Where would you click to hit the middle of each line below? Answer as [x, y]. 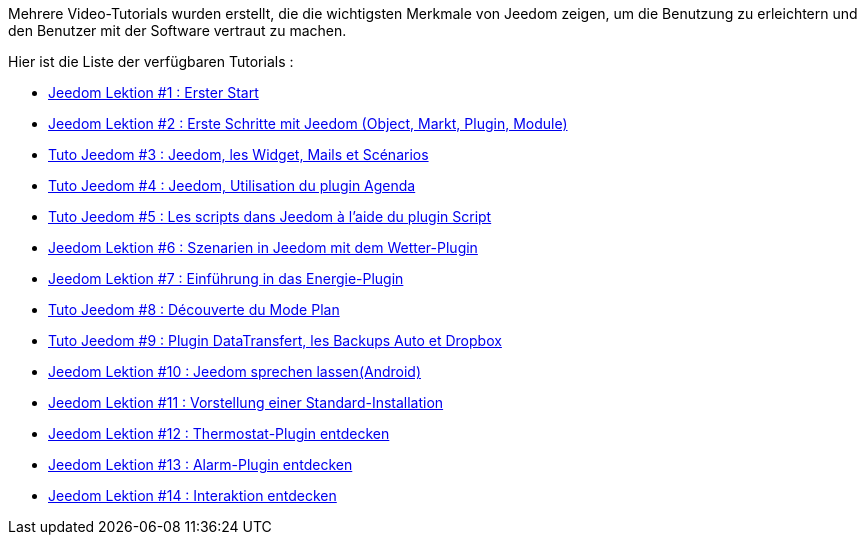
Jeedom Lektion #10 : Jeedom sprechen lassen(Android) [234, 371]
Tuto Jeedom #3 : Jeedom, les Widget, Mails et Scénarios [238, 154]
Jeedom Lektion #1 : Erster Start [153, 92]
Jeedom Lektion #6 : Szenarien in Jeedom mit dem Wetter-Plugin [263, 247]
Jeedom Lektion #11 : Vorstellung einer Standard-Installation [246, 402]
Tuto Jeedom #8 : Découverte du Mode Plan [194, 309]
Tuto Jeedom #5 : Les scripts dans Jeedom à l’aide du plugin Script [270, 216]
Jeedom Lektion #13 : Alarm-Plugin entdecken [200, 464]
